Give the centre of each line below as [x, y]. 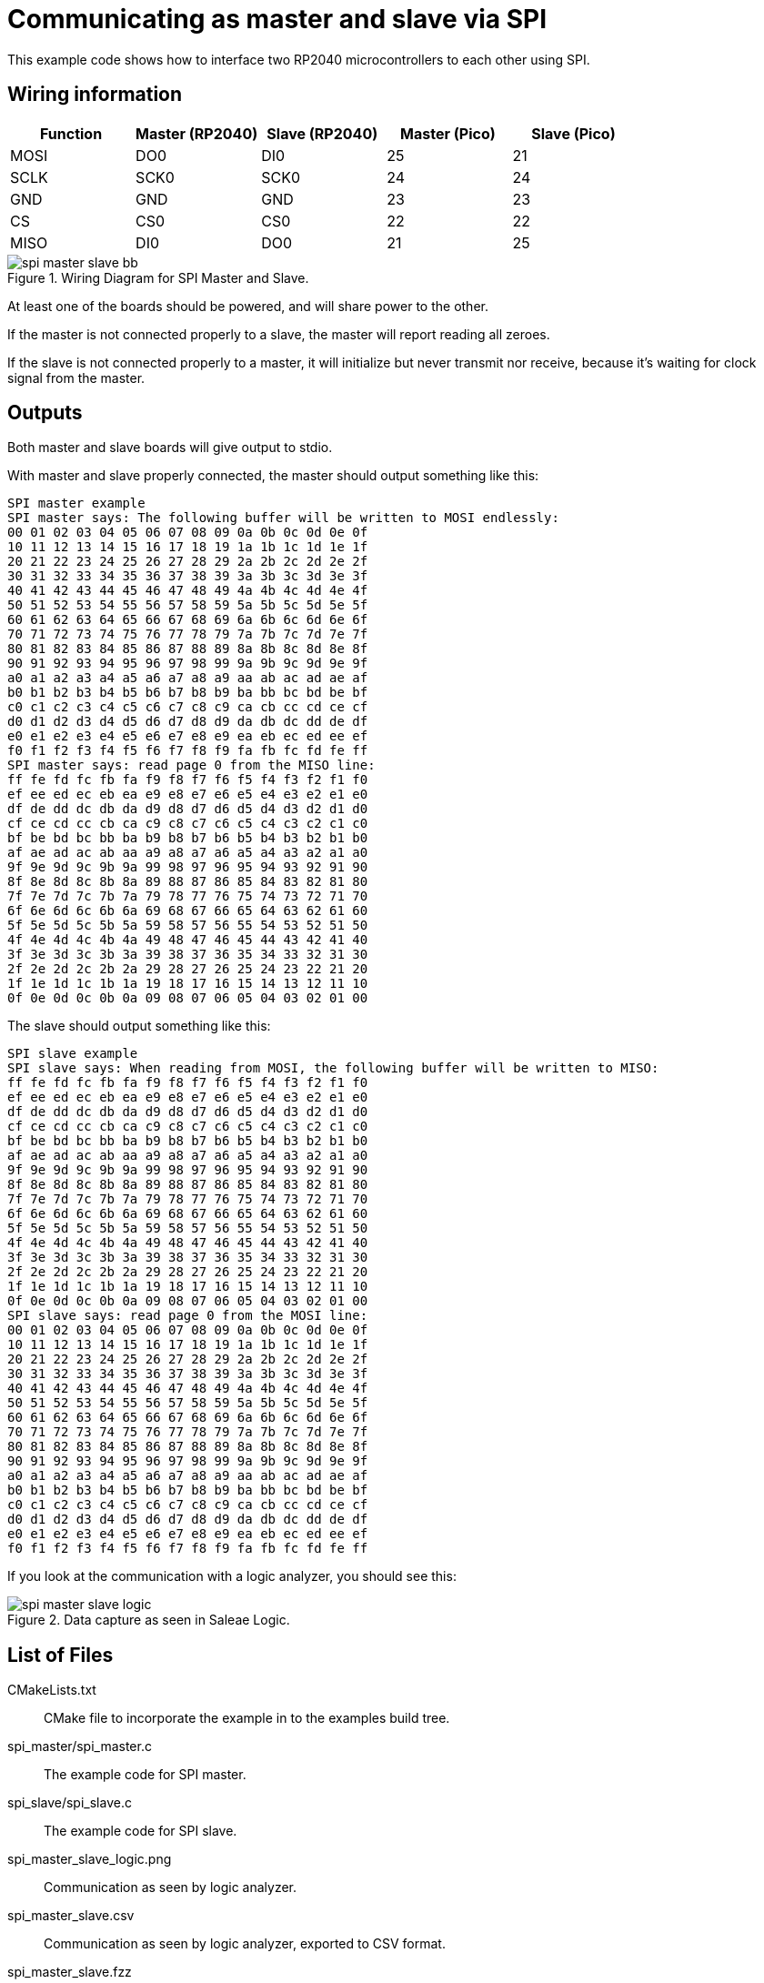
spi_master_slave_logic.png [90, 1859]
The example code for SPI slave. [141, 1831]
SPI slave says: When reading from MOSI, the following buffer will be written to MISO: [333, 1068]
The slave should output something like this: [139, 1026]
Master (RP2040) [197, 133]
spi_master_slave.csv [71, 1916]
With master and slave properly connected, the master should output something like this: [273, 476]
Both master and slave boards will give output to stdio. [170, 448]
